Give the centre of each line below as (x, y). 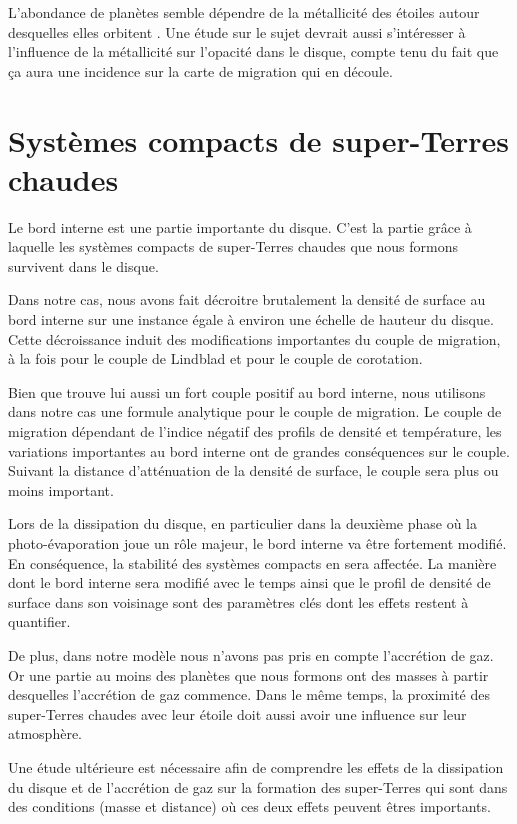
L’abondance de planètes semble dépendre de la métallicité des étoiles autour (244, 12)
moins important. (61, 489)
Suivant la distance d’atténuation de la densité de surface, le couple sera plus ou (253, 470)
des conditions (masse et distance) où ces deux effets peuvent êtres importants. (249, 806)
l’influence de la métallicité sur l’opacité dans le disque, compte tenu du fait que (253, 51)
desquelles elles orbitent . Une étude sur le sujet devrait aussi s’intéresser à (237, 31)
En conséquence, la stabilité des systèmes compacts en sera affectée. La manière (252, 562)
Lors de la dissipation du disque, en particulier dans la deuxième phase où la (243, 523)
